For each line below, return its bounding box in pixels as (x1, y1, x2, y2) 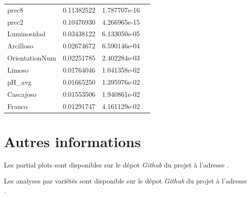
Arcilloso (7, 41, 33, 51)
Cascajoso (7, 89, 37, 99)
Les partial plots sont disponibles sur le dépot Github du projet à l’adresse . (4, 159, 229, 169)
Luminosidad (7, 29, 46, 39)
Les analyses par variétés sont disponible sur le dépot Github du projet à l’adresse (4, 176, 247, 186)
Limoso (7, 64, 29, 75)
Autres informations (4, 131, 141, 151)
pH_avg (7, 76, 32, 87)
